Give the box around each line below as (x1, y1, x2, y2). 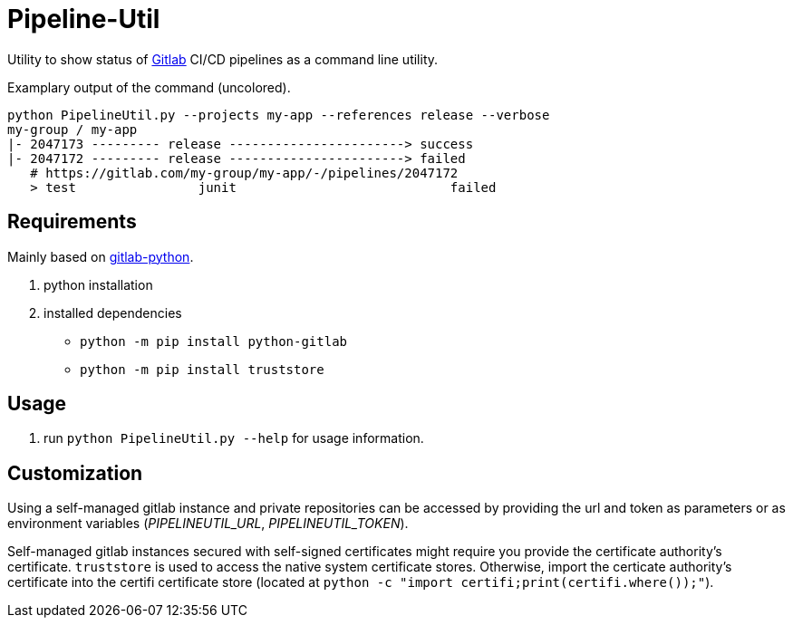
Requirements (7, 210, 137, 234)
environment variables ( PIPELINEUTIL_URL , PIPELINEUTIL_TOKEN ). (7, 515, 409, 532)
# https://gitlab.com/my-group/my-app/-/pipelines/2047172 (30, 165, 459, 180)
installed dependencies (44, 304, 182, 321)
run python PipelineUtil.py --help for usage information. (44, 430, 424, 447)
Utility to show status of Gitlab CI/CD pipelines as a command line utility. (7, 51, 439, 67)
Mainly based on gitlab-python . (7, 248, 194, 264)
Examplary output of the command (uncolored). (7, 79, 291, 95)
